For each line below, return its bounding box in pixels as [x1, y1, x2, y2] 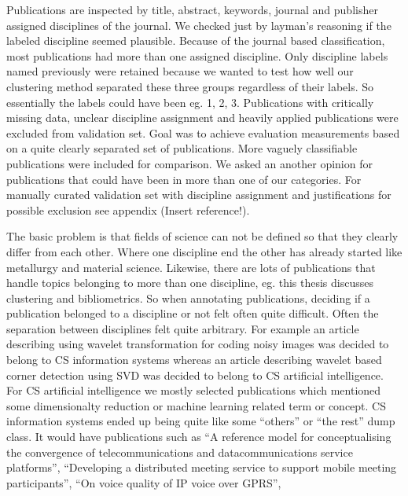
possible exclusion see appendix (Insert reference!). [6, 201, 250, 218]
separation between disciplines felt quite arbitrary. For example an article [6, 320, 359, 336]
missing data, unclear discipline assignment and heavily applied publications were [6, 109, 399, 126]
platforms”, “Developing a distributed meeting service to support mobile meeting [6, 459, 397, 476]
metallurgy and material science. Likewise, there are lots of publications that [6, 259, 376, 275]
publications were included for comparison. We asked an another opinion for [6, 155, 373, 171]
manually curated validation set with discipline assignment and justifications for [6, 186, 391, 203]
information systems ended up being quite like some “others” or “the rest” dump [6, 413, 395, 429]
